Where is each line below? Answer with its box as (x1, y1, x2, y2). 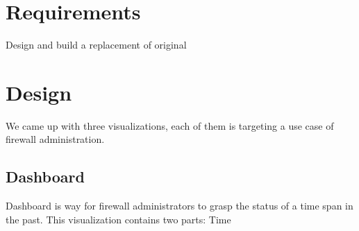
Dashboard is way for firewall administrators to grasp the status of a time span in (6, 198, 353, 213)
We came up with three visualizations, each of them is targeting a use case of (6, 118, 334, 132)
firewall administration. (6, 132, 105, 146)
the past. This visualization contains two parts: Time (6, 212, 231, 226)
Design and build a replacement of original (6, 37, 187, 52)
